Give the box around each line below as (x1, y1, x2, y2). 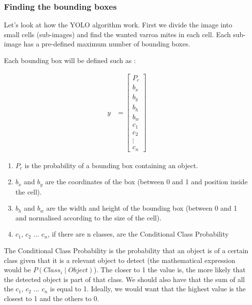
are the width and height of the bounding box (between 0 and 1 (46, 203, 237, 213)
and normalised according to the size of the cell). (15, 212, 162, 222)
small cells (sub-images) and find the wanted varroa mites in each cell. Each (4, 29, 231, 39)
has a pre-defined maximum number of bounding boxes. (23, 39, 190, 49)
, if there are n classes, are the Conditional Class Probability (47, 229, 229, 239)
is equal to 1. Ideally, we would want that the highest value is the (50, 283, 246, 294)
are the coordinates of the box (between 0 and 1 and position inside (45, 176, 248, 187)
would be (4, 264, 31, 275)
